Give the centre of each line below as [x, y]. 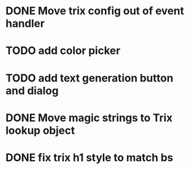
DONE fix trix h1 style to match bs [89, 157]
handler [25, 23]
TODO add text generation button [90, 78]
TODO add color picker [63, 51]
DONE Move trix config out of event [95, 11]
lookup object [40, 130]
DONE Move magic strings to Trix [89, 118]
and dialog [32, 91]
